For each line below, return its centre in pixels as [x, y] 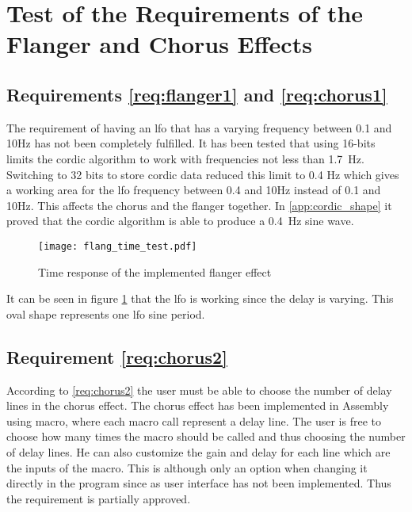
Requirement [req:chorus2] [117, 356]
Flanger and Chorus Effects [159, 44]
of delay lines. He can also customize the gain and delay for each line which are [198, 451]
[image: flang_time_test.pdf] [118, 246]
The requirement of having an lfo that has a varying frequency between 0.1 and [199, 127]
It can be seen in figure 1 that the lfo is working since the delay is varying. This [200, 298]
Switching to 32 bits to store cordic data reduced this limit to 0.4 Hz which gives [203, 174]
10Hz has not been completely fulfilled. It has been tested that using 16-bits [191, 143]
